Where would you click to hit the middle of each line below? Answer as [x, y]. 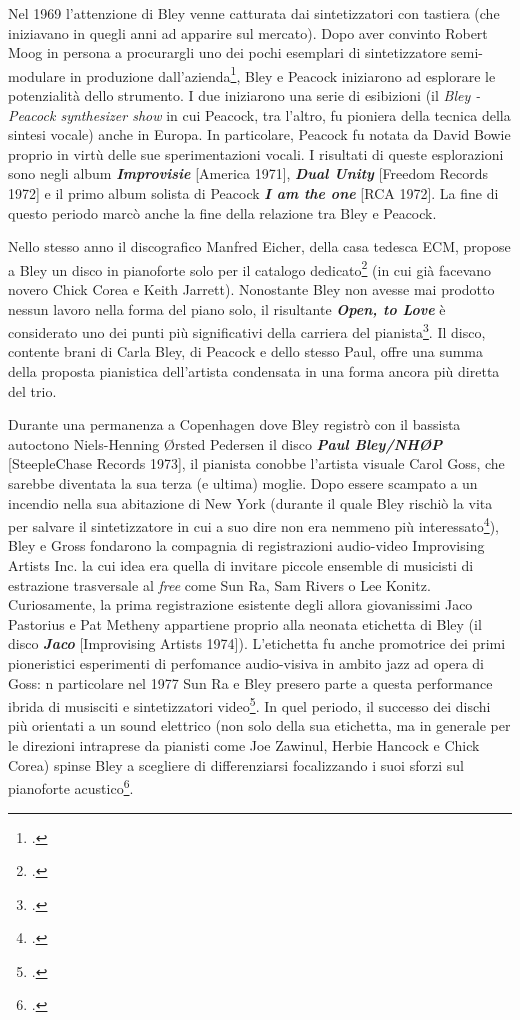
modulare [37, 75]
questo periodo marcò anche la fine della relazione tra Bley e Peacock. [222, 212]
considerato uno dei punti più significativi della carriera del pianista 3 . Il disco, [247, 330]
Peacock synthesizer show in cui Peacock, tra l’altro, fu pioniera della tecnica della [259, 114]
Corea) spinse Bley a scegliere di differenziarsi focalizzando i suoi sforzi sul [236, 764]
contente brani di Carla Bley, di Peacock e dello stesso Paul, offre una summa [246, 351]
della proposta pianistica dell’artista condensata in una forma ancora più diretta [254, 371]
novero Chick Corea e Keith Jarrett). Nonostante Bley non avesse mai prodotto [251, 289]
